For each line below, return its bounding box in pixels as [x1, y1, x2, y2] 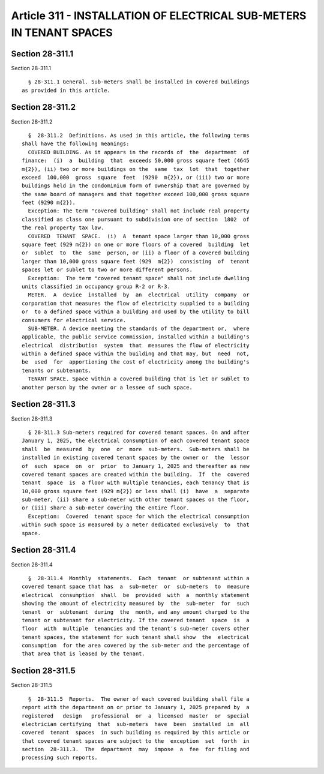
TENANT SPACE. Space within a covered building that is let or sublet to [28, 376, 250, 382]
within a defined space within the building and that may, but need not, [22, 350, 250, 357]
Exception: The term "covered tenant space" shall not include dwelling [28, 275, 250, 281]
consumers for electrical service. [22, 317, 127, 323]
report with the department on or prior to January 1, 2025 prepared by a [22, 704, 250, 711]
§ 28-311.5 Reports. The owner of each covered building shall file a [28, 695, 250, 702]
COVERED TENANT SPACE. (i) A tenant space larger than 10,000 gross [28, 233, 250, 239]
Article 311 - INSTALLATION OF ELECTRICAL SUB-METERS [11, 9, 307, 22]
